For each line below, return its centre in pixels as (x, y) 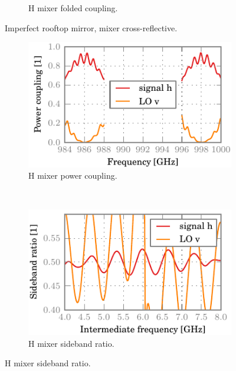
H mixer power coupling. (73, 175)
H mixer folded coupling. (73, 8)
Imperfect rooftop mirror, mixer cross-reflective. (91, 27)
